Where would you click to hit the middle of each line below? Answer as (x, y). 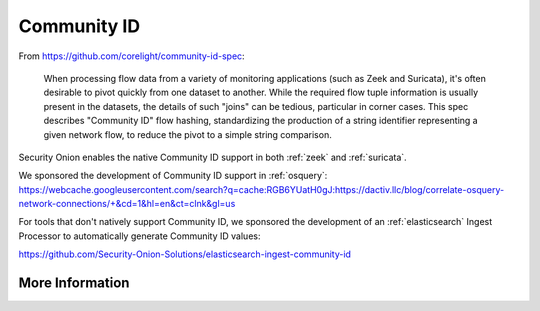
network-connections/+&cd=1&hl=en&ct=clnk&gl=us (127, 204)
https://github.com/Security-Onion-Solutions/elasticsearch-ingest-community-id (185, 254)
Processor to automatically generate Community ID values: (139, 236)
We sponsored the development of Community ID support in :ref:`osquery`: (173, 176)
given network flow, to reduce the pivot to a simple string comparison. (187, 134)
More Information (74, 283)
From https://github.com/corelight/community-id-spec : (131, 56)
